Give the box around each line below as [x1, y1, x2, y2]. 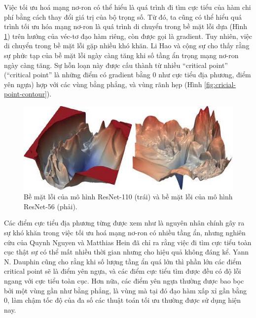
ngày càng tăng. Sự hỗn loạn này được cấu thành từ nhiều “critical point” [4, 60, 228, 70]
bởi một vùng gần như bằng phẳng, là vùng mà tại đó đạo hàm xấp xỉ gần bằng [4, 285, 247, 295]
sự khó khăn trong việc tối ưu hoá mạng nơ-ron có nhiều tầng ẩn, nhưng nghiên [4, 227, 246, 237]
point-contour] [4, 89, 47, 99]
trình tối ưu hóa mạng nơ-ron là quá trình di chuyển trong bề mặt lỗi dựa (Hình [4, 21, 247, 32]
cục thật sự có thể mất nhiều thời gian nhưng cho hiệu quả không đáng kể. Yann [4, 247, 249, 257]
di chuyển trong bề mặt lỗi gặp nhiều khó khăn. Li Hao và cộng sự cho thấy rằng [4, 40, 250, 51]
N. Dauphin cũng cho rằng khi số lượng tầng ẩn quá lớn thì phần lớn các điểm [4, 256, 242, 266]
